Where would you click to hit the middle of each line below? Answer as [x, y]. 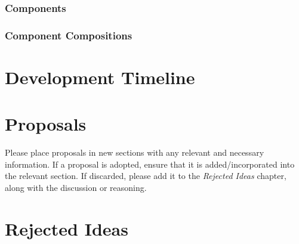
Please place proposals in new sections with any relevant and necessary [135, 152]
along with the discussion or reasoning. [76, 187]
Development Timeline [100, 77]
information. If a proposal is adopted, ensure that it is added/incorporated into [150, 164]
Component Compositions [69, 35]
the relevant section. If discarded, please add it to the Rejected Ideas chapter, [146, 176]
